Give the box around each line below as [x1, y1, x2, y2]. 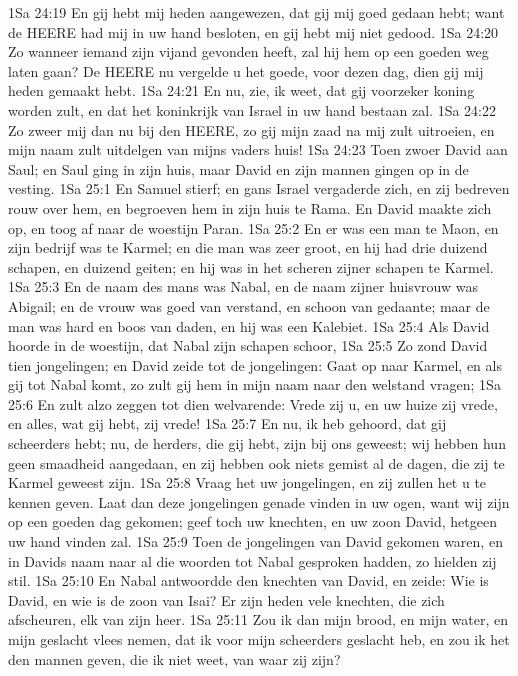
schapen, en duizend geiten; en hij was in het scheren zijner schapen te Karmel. [8, 256, 494, 277]
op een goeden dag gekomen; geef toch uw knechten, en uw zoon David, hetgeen [8, 511, 497, 532]
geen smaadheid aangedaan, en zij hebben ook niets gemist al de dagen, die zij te [8, 452, 505, 473]
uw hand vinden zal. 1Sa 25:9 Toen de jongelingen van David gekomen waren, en [8, 531, 503, 552]
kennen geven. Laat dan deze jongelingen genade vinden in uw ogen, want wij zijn [8, 491, 510, 512]
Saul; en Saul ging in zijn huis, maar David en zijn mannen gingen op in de [8, 158, 469, 179]
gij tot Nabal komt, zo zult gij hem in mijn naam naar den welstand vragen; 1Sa [8, 374, 501, 395]
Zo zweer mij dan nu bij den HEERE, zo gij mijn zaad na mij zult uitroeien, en [8, 119, 495, 140]
